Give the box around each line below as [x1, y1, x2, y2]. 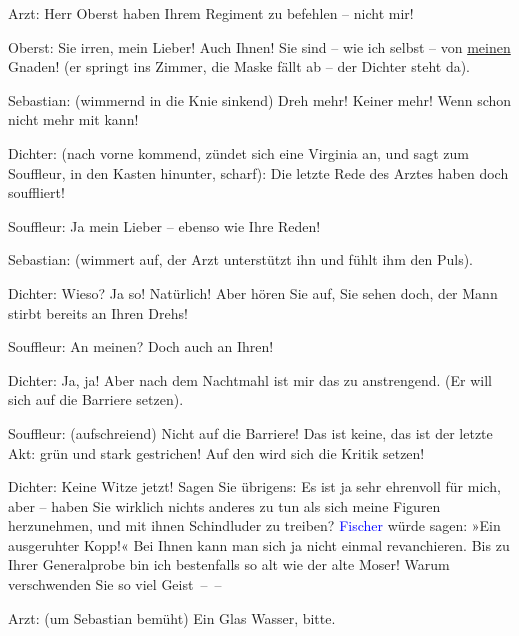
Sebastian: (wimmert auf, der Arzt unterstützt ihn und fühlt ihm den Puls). [8, 249, 473, 270]
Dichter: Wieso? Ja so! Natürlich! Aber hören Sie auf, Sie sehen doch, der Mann [8, 282, 498, 303]
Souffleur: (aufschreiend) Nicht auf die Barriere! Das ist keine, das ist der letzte [8, 422, 493, 443]
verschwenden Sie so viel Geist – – [8, 574, 222, 595]
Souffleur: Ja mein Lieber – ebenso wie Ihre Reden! [8, 215, 321, 236]
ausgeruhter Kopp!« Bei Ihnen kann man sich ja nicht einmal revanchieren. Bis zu [8, 534, 510, 555]
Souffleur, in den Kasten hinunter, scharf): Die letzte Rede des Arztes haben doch [8, 162, 509, 183]
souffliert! [8, 182, 65, 203]
